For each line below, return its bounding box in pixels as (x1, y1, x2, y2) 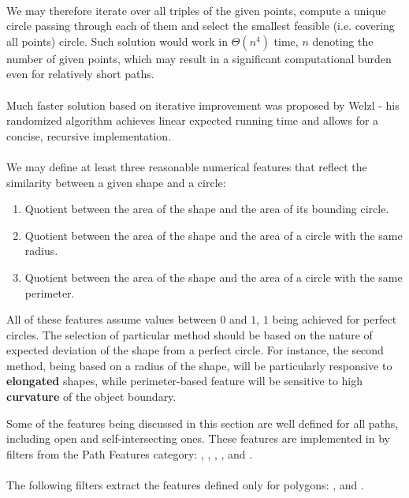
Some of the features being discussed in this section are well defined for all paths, (6, 414, 399, 431)
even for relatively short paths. (6, 66, 154, 82)
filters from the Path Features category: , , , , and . (6, 445, 253, 462)
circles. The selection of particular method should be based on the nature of (6, 326, 373, 343)
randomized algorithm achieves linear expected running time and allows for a (6, 112, 379, 129)
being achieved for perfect (272, 311, 397, 328)
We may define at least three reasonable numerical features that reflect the (6, 158, 367, 174)
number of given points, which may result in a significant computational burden (6, 50, 392, 66)
